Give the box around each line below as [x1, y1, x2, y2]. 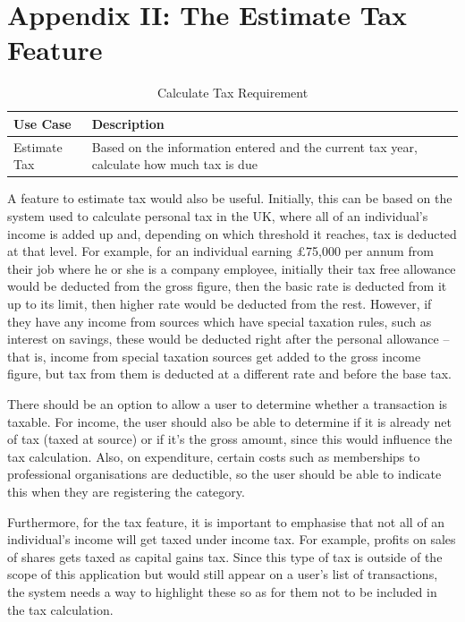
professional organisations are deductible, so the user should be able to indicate [7, 464, 442, 483]
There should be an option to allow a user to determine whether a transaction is [7, 394, 448, 413]
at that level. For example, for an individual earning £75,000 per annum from [7, 242, 434, 260]
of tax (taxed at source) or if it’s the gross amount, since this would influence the [7, 430, 452, 448]
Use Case [13, 114, 72, 132]
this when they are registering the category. [7, 481, 245, 500]
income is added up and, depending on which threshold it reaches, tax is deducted [7, 224, 457, 243]
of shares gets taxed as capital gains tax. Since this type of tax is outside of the [7, 547, 443, 566]
